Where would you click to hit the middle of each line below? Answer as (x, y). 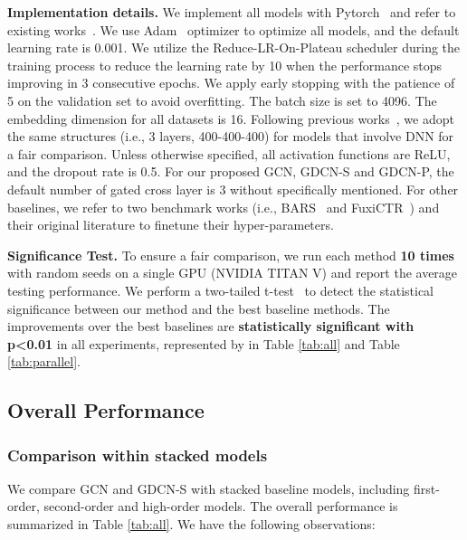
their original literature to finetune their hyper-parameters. (171, 225)
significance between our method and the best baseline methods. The (199, 308)
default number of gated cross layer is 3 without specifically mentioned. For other (233, 189)
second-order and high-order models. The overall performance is (221, 506)
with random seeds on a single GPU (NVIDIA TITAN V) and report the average (233, 273)
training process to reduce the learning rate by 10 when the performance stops (225, 65)
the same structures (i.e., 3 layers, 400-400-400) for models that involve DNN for (231, 136)
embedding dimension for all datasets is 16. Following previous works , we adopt (231, 118)
